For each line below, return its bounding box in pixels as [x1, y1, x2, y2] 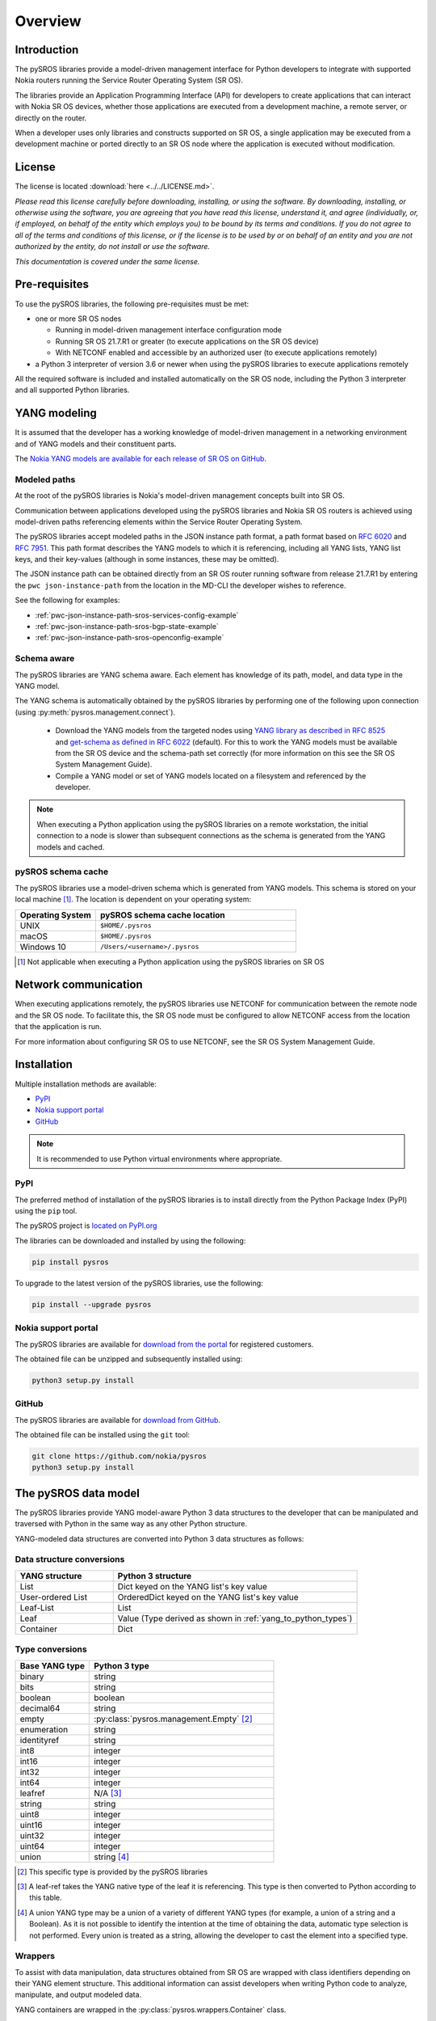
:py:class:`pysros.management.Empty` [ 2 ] [94, 1713, 254, 1724]
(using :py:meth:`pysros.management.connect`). [15, 707, 176, 717]
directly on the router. [15, 113, 87, 123]
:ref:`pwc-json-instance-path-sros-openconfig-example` [35, 633, 224, 643]
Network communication [15, 978, 143, 992]
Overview [15, 12, 82, 30]
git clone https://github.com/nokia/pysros [31, 1451, 208, 1461]
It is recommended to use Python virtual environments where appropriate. [36, 1154, 283, 1163]
